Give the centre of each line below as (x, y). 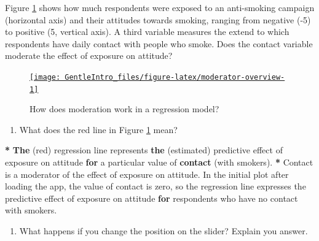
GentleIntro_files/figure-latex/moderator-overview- (175, 77)
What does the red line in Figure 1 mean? (98, 129)
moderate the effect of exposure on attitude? (89, 55)
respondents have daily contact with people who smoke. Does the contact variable (159, 43)
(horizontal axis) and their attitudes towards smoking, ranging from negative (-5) (158, 19)
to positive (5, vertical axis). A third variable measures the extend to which (147, 32)
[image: (45, 77)
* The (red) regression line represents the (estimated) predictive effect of (144, 150)
